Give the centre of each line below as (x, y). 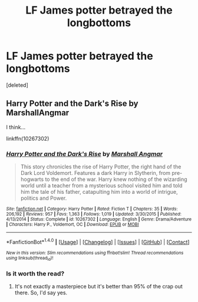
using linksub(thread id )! (30, 258)
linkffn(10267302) (28, 138)
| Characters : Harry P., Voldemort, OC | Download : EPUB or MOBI (73, 225)
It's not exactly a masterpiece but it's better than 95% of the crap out (98, 287)
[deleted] (17, 85)
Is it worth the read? (35, 274)
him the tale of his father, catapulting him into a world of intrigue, (99, 192)
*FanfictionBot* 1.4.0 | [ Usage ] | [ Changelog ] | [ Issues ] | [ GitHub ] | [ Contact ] (98, 241)
